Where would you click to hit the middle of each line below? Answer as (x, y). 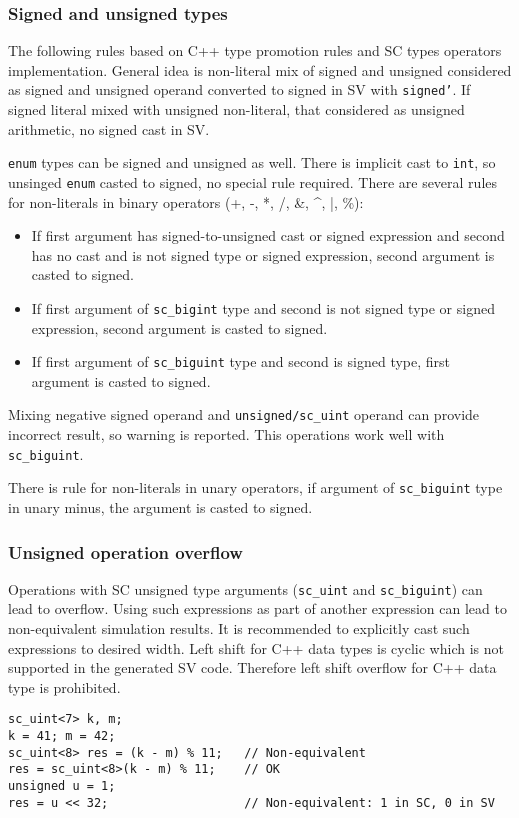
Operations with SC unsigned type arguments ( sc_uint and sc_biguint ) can (245, 588)
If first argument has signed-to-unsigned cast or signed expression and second (268, 235)
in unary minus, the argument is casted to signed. (160, 507)
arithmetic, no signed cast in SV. (109, 128)
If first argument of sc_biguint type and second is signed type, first (241, 361)
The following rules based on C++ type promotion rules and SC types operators (255, 50)
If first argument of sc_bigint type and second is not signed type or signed (263, 307)
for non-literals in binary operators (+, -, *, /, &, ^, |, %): (186, 201)
